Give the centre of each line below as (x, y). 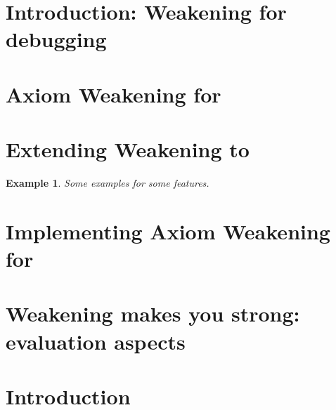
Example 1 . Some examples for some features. (108, 183)
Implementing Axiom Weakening (168, 231)
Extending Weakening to (128, 149)
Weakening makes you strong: (153, 313)
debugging (56, 39)
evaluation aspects (96, 341)
